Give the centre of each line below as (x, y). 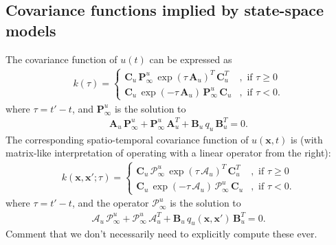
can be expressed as (191, 59)
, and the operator (110, 203)
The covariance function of (61, 59)
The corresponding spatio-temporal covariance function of (127, 139)
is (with (307, 139)
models (31, 30)
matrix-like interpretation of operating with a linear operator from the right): (168, 153)
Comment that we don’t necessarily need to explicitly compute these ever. (161, 234)
